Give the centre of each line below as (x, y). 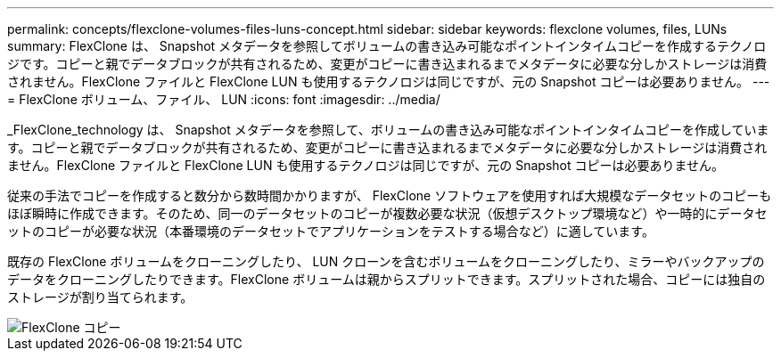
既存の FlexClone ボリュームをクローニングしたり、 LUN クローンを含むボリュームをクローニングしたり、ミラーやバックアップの (386, 261)
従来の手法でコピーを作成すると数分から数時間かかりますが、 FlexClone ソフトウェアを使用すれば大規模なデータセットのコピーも (390, 195)
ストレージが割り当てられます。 (100, 297)
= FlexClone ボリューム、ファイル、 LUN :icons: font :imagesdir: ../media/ (224, 99)
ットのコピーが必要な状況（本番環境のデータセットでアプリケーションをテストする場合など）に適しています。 (331, 231)
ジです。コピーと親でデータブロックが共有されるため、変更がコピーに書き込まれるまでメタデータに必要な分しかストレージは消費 (387, 64)
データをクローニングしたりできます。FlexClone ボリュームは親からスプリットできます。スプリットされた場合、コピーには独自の (386, 279)
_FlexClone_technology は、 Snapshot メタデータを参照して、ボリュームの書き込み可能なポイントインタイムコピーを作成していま (388, 130)
